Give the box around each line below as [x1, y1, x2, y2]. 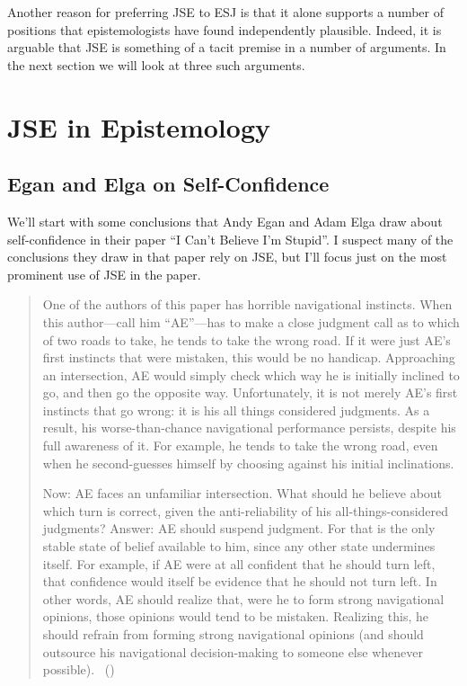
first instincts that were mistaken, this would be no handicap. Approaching [42, 348, 455, 367]
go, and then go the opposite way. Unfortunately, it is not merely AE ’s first [42, 383, 458, 402]
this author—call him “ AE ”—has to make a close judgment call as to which [42, 312, 460, 331]
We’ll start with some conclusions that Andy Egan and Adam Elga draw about [7, 211, 443, 230]
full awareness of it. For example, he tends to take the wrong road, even [42, 436, 438, 455]
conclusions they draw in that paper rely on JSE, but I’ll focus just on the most [7, 247, 447, 266]
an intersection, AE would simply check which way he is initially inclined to [42, 365, 460, 384]
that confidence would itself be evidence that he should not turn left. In [42, 572, 437, 591]
